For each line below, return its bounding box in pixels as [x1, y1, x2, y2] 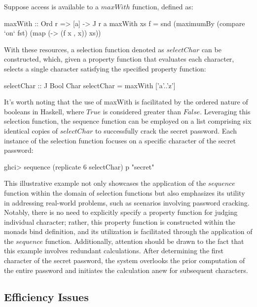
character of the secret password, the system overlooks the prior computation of [4, 255, 245, 266]
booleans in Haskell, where [4, 106, 84, 116]
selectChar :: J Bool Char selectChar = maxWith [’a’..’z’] [4, 80, 176, 90]
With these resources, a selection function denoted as [4, 44, 164, 54]
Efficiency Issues [4, 289, 89, 304]
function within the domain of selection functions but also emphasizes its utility [4, 187, 245, 198]
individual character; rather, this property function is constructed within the [4, 216, 235, 227]
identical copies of [4, 125, 58, 136]
